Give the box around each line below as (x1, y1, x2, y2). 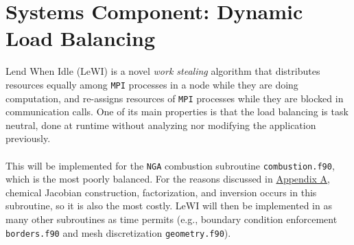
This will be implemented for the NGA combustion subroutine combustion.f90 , (5, 158, 335, 172)
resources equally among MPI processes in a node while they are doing (5, 77, 298, 91)
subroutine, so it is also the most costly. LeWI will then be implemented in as (5, 198, 332, 213)
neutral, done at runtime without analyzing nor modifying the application (5, 117, 316, 132)
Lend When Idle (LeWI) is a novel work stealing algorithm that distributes (5, 64, 320, 78)
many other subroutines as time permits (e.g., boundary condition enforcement (5, 212, 338, 226)
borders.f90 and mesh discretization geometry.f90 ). (5, 225, 231, 240)
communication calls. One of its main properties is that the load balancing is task (5, 104, 349, 119)
